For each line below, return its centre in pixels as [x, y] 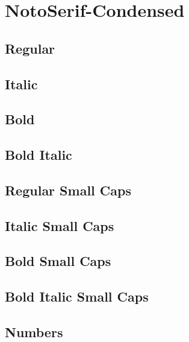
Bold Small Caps [58, 261]
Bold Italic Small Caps [77, 296]
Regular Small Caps [68, 190]
